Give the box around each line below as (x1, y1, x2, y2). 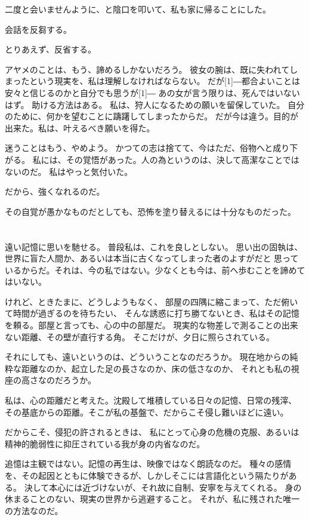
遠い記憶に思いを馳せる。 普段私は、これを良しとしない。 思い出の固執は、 (5, 240, 303, 253)
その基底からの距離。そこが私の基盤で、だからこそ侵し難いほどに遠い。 (5, 405, 289, 418)
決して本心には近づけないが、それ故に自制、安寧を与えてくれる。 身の (24, 481, 302, 493)
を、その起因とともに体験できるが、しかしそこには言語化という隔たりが (5, 469, 289, 481)
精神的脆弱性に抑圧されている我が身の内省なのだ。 (5, 437, 205, 450)
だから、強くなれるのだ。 (5, 185, 105, 198)
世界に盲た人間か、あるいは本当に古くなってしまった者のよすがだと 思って (5, 252, 299, 264)
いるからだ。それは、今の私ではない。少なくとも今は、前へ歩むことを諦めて (5, 263, 305, 276)
